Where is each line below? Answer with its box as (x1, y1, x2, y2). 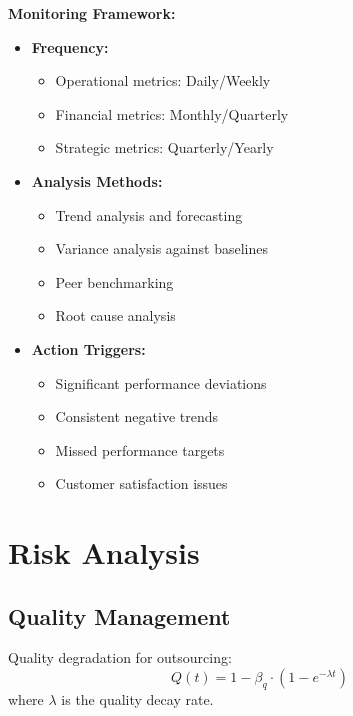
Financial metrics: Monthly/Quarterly (55, 103, 289, 124)
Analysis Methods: (31, 170, 163, 191)
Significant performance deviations (55, 372, 267, 393)
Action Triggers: (31, 338, 146, 359)
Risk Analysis (8, 532, 200, 573)
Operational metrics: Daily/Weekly (55, 70, 271, 91)
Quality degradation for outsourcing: (8, 647, 232, 668)
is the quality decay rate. (61, 688, 214, 709)
